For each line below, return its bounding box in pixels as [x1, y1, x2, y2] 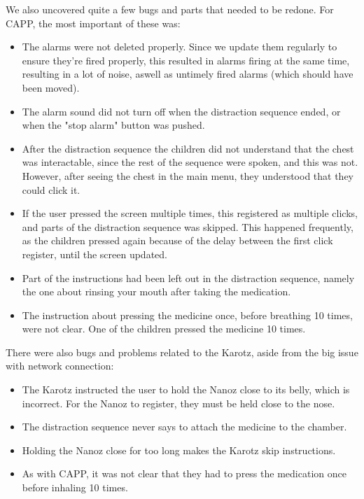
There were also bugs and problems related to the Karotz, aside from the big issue [6, 344, 358, 359]
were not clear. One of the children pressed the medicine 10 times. [22, 321, 306, 336]
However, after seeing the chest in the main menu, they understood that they [22, 168, 354, 183]
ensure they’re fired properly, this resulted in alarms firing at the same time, [22, 52, 350, 67]
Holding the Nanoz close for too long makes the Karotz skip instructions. [22, 442, 336, 457]
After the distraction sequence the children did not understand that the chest [22, 141, 354, 155]
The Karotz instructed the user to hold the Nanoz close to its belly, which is [22, 382, 350, 397]
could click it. [22, 182, 80, 197]
